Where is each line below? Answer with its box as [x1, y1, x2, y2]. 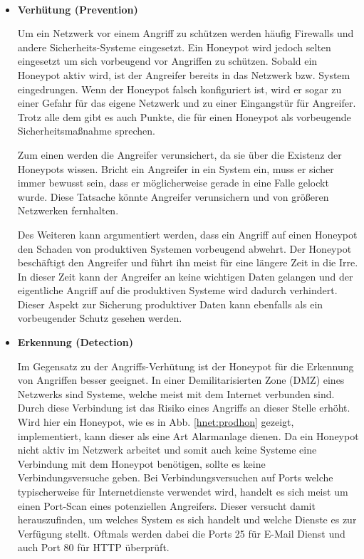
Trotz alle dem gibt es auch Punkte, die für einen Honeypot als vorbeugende [17, 109, 351, 124]
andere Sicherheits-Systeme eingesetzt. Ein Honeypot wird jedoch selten [17, 39, 331, 54]
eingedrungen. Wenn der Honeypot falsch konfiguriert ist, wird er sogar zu [17, 81, 342, 96]
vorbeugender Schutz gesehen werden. [17, 310, 182, 325]
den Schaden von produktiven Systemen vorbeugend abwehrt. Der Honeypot [17, 241, 352, 256]
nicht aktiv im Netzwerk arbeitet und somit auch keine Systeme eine [17, 442, 317, 457]
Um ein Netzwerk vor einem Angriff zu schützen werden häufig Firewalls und [17, 26, 354, 41]
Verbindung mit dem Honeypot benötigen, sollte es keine [17, 456, 266, 471]
